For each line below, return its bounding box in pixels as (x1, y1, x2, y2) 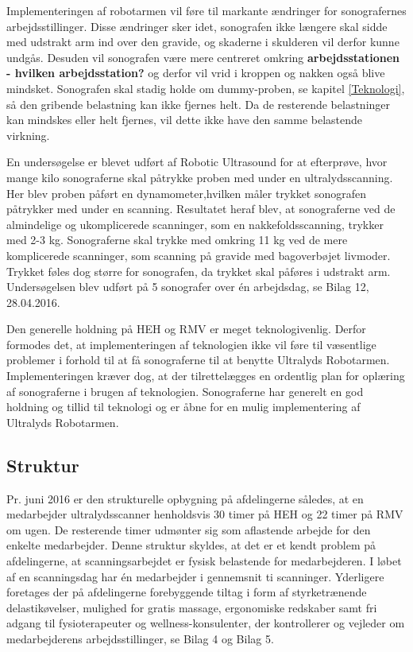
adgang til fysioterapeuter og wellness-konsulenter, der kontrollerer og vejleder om (6, 615, 405, 631)
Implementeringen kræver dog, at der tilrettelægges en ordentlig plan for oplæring (6, 367, 405, 384)
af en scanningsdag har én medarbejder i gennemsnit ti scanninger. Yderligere (6, 568, 384, 584)
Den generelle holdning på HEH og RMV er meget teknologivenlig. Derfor (6, 320, 366, 337)
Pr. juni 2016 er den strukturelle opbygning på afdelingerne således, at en (6, 490, 364, 506)
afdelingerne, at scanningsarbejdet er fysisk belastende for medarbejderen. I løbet (6, 553, 402, 569)
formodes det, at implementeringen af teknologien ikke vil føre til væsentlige (6, 336, 376, 352)
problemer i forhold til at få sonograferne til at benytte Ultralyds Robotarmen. (6, 351, 390, 368)
